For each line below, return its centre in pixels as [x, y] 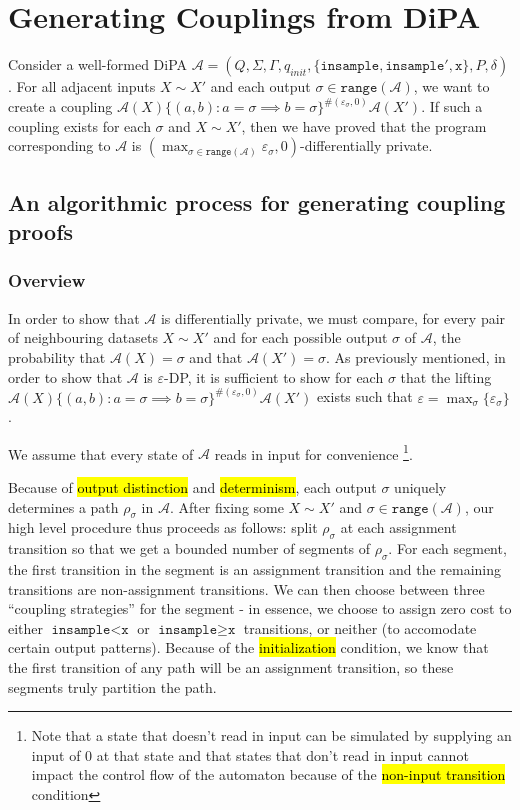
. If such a [452, 106]
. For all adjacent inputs [82, 86]
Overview [47, 280]
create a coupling [60, 106]
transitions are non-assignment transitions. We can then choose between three [246, 588]
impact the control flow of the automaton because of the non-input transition [268, 774]
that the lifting [446, 376]
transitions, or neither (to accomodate [360, 627]
